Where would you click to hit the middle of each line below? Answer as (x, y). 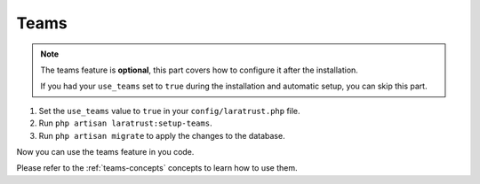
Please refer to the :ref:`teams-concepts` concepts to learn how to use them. (157, 168)
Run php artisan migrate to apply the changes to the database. (162, 135)
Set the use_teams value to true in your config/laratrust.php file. (170, 111)
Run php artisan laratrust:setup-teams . (125, 123)
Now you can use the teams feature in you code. (105, 151)
